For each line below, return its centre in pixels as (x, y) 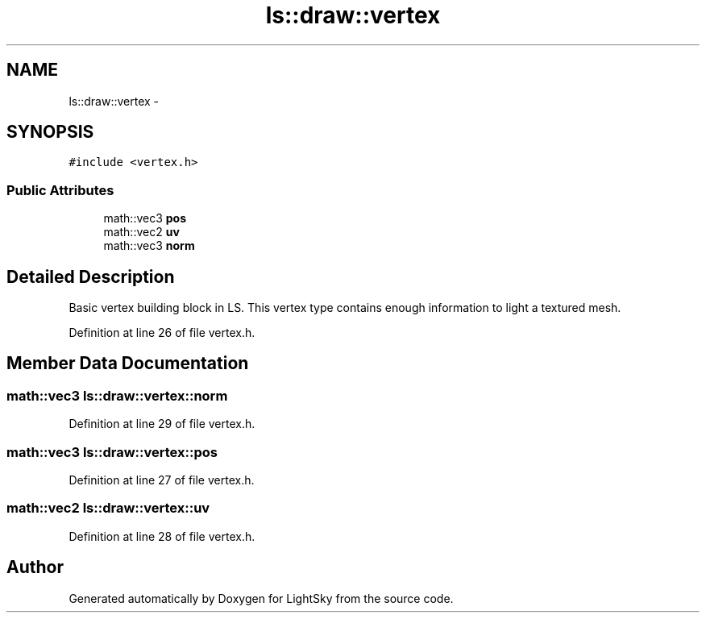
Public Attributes (60, 190)
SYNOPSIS (50, 132)
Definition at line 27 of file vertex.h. (162, 480)
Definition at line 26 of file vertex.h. (162, 333)
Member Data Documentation (128, 364)
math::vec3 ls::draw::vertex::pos (112, 452)
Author (35, 567)
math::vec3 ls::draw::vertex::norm (117, 395)
